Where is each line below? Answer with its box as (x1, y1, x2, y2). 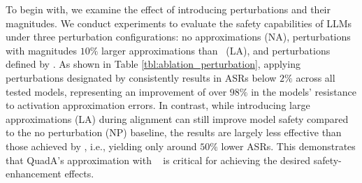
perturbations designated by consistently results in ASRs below (6, 70, 277, 85)
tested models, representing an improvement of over (6, 84, 227, 98)
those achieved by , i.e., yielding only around (6, 138, 197, 153)
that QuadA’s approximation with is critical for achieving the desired (6, 152, 310, 167)
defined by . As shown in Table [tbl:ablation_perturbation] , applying (6, 57, 301, 71)
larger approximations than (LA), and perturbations (101, 43, 331, 57)
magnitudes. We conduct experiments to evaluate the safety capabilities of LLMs (6, 15, 352, 30)
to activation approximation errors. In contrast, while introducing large (6, 98, 310, 112)
